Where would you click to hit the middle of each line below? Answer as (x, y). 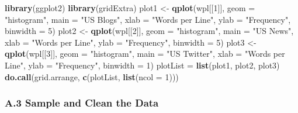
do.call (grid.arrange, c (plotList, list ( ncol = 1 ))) (92, 76)
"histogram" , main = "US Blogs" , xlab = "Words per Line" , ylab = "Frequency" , (148, 19)
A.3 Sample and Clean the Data (82, 103)
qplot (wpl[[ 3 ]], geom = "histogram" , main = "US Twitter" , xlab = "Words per (145, 54)
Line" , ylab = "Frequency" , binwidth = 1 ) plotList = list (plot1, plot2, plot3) (142, 65)
